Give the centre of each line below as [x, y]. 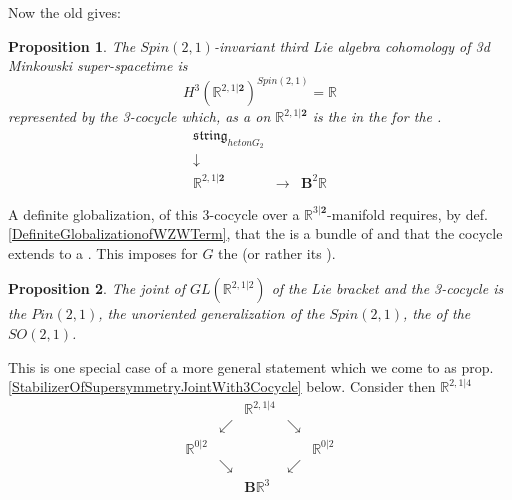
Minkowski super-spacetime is [98, 65]
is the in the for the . [377, 116]
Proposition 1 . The [72, 45]
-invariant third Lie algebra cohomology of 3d [351, 45]
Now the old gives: [64, 12]
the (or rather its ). [277, 252]
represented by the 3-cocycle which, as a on [139, 116]
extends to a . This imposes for [103, 252]
